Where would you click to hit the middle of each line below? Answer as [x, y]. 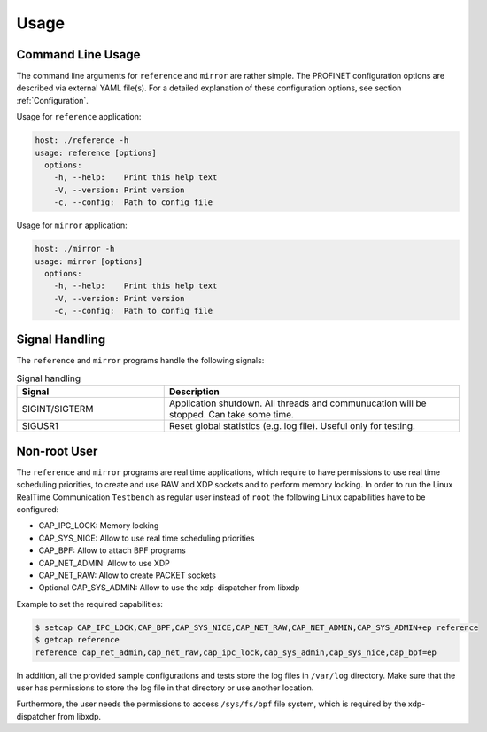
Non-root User [57, 451]
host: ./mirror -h [75, 249]
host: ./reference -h [82, 140]
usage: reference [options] [96, 152]
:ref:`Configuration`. [52, 100]
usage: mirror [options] [89, 261]
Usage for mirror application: [72, 225]
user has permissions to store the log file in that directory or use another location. [165, 688]
